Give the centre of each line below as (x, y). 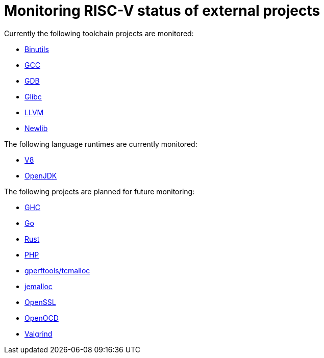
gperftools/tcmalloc (57, 270)
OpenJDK (41, 175)
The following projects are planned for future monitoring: (99, 191)
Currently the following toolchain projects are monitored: (99, 33)
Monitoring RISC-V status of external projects (162, 11)
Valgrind (39, 334)
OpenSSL (40, 302)
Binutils (37, 49)
